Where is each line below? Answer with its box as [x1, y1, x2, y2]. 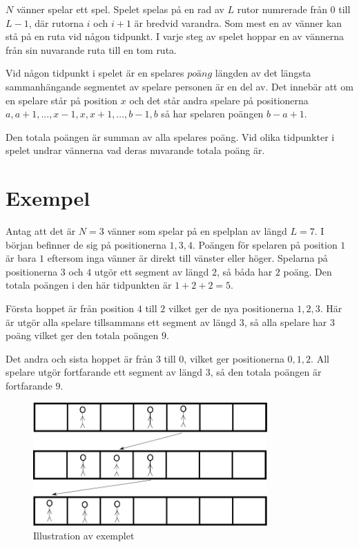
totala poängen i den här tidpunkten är [6, 278, 172, 292]
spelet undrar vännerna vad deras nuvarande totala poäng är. [6, 143, 265, 157]
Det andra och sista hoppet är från [6, 351, 153, 365]
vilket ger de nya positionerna [168, 301, 294, 316]
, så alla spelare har [244, 314, 327, 329]
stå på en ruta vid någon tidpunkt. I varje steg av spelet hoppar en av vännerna [6, 29, 345, 44]
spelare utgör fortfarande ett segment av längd [6, 365, 202, 379]
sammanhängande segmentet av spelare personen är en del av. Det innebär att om [6, 79, 353, 93]
